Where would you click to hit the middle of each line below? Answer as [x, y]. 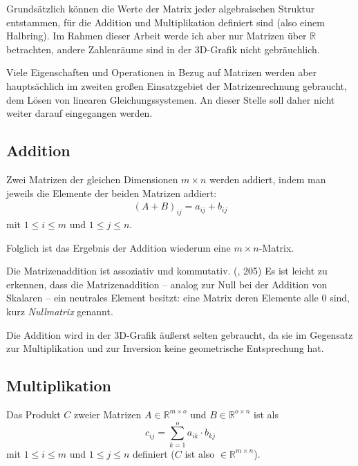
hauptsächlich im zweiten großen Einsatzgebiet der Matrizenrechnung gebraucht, [177, 85]
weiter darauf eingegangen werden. [79, 113]
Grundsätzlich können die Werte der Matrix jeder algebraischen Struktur [161, 8]
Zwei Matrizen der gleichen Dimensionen [92, 179]
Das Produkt [34, 414]
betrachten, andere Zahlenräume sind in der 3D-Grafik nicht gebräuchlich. [163, 49]
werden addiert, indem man [268, 179]
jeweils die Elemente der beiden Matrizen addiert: [112, 193]
